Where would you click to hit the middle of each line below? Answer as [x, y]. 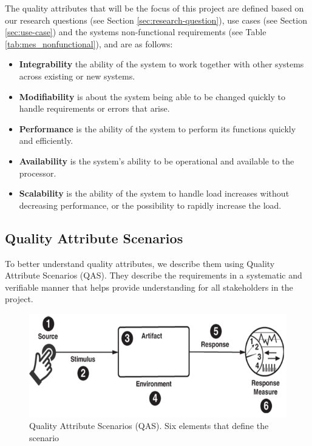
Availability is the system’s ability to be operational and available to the [157, 160]
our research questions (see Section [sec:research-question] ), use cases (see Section [156, 20]
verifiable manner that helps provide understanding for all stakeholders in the [149, 287]
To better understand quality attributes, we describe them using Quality [140, 263]
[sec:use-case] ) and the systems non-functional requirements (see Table [136, 32]
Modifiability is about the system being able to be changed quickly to [152, 96]
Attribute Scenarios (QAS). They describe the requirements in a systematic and [154, 275]
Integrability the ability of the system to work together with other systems [161, 64]
